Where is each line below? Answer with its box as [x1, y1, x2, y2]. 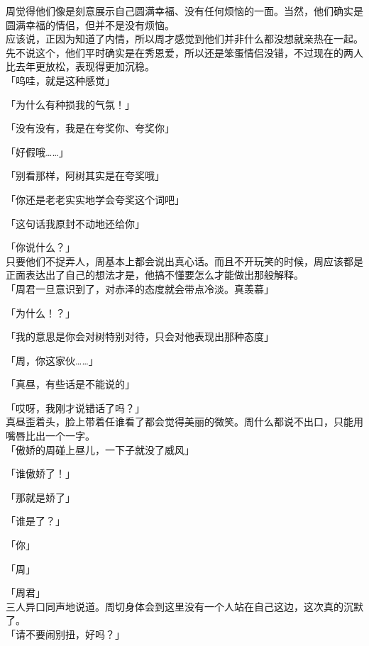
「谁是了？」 [6, 513, 65, 528]
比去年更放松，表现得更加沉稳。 [6, 59, 155, 74]
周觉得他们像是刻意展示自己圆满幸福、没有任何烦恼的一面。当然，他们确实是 [6, 4, 363, 18]
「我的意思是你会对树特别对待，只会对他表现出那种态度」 [6, 329, 274, 344]
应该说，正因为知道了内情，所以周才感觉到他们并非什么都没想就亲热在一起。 [6, 31, 363, 46]
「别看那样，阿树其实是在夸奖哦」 [6, 168, 165, 183]
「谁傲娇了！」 [6, 466, 75, 481]
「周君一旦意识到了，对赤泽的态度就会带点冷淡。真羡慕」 [6, 281, 274, 296]
